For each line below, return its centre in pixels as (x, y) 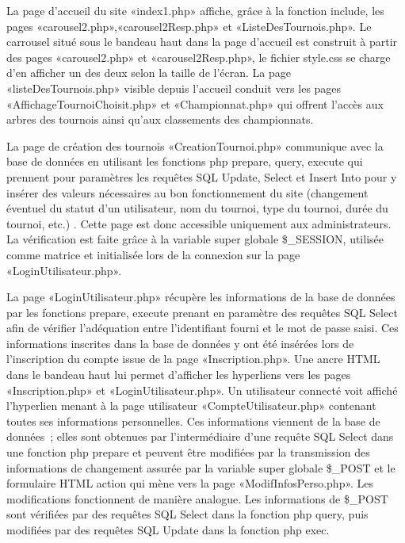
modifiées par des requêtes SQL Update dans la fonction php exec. (168, 530)
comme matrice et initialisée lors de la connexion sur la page (153, 254)
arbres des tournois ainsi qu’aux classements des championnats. (160, 119)
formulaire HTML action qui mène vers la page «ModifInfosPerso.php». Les (190, 483)
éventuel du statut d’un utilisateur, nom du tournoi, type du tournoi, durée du (197, 208)
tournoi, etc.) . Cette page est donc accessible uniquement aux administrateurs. (199, 223)
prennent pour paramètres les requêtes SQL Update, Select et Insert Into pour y (202, 176)
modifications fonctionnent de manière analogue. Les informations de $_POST (197, 498)
